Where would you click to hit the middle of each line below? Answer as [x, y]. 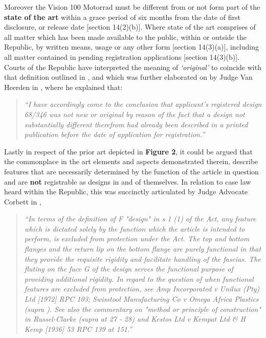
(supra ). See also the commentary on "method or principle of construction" [143, 309]
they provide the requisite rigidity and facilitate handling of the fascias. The [142, 258]
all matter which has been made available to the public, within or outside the [125, 37]
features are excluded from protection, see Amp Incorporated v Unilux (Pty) [142, 289]
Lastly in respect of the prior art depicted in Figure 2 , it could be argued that [128, 151]
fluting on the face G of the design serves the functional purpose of [129, 269]
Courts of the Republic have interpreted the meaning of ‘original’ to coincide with [133, 67]
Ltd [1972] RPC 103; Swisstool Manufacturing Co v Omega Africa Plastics [141, 299]
